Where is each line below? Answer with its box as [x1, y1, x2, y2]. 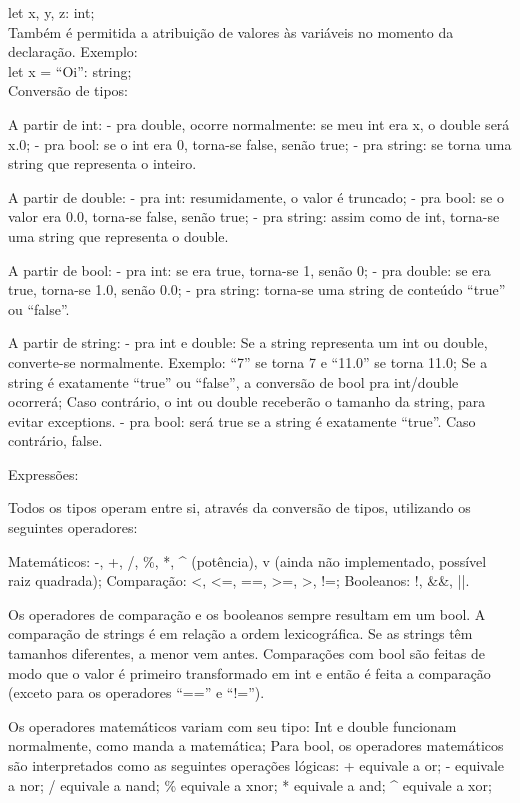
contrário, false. [8, 430, 103, 451]
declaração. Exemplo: [8, 41, 138, 62]
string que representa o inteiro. [8, 153, 197, 174]
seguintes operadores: [8, 517, 138, 538]
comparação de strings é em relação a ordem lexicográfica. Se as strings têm [8, 623, 473, 644]
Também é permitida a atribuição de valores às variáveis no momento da [8, 21, 454, 42]
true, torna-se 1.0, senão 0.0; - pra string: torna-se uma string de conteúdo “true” [8, 279, 506, 300]
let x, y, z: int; [8, 2, 95, 22]
